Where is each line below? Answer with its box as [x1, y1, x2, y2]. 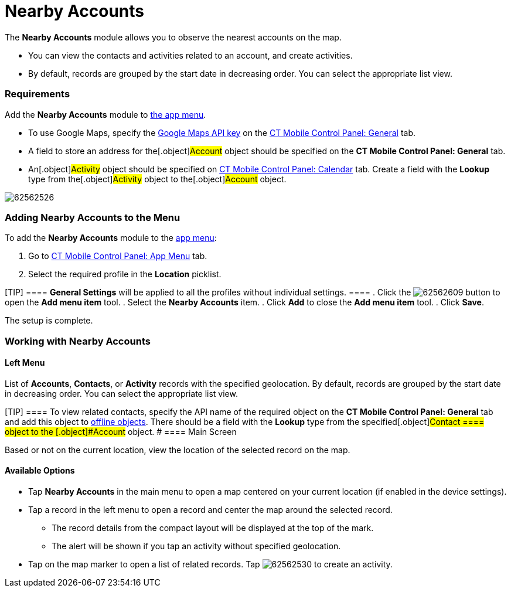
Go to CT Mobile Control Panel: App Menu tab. [28, 251, 207, 261]
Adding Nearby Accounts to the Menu [5, 211, 180, 223]
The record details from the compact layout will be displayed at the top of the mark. [52, 523, 374, 533]
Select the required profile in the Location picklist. [28, 269, 222, 280]
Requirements [5, 88, 70, 100]
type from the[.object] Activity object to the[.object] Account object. [28, 173, 287, 184]
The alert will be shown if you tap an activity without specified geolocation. [52, 541, 341, 552]
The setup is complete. [5, 315, 93, 326]
